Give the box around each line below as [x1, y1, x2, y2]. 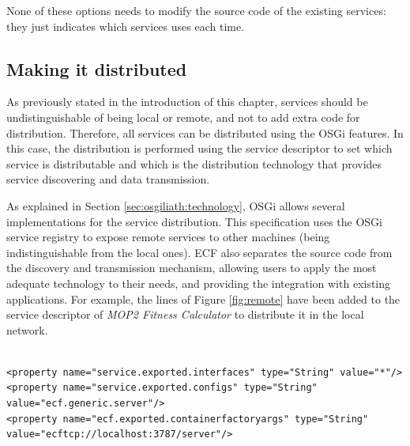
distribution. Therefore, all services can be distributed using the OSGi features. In [6, 124, 404, 141]
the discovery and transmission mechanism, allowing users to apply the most [6, 259, 377, 276]
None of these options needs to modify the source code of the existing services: [6, 2, 386, 18]
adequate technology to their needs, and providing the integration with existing [6, 274, 391, 291]
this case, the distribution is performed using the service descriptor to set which [6, 140, 393, 157]
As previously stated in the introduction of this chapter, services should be [6, 93, 368, 110]
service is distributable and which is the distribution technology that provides [6, 155, 382, 172]
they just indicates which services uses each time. [6, 17, 245, 34]
